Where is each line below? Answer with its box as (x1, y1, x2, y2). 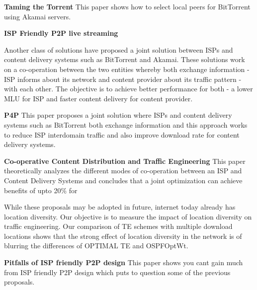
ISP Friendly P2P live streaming (4, 28, 118, 38)
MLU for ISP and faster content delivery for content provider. (4, 93, 193, 103)
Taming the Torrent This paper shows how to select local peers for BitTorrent (4, 1, 251, 11)
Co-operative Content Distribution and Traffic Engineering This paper (4, 155, 246, 166)
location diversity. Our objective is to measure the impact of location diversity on (4, 211, 252, 221)
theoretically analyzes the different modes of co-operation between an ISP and (4, 165, 242, 176)
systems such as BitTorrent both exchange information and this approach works (4, 119, 248, 130)
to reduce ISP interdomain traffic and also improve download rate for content (4, 129, 240, 140)
